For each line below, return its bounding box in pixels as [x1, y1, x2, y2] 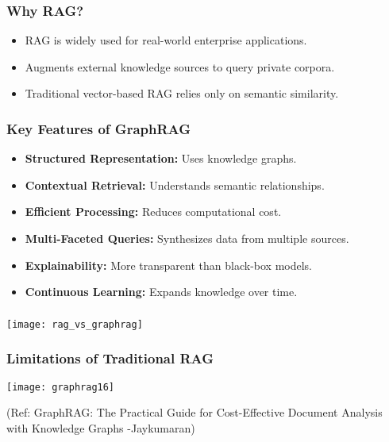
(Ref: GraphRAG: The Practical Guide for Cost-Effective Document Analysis [6, 404, 383, 421]
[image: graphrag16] [6, 381, 115, 393]
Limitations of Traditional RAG [6, 348, 214, 368]
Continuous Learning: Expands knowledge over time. [25, 283, 298, 300]
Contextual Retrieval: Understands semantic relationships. [25, 176, 325, 193]
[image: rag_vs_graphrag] [6, 318, 143, 330]
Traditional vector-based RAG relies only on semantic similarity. [25, 85, 339, 102]
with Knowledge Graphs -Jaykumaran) [6, 419, 195, 436]
